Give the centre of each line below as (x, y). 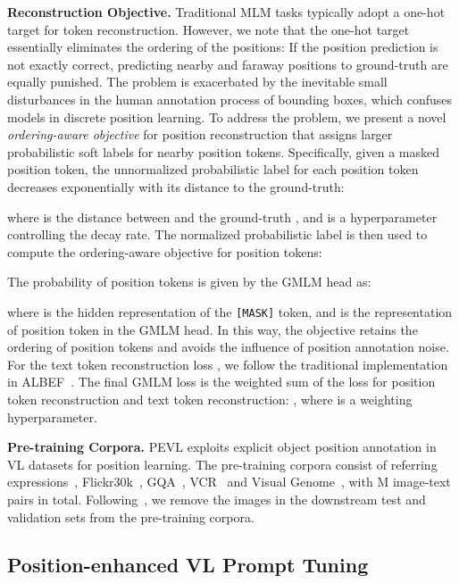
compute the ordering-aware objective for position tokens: (165, 251)
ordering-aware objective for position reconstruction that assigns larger (200, 134)
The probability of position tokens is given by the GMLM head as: (189, 282)
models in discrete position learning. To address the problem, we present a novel (227, 117)
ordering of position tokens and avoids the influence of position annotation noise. (228, 347)
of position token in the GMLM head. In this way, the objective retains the (213, 329)
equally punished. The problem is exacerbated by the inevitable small (197, 82)
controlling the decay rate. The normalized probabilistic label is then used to (217, 234)
